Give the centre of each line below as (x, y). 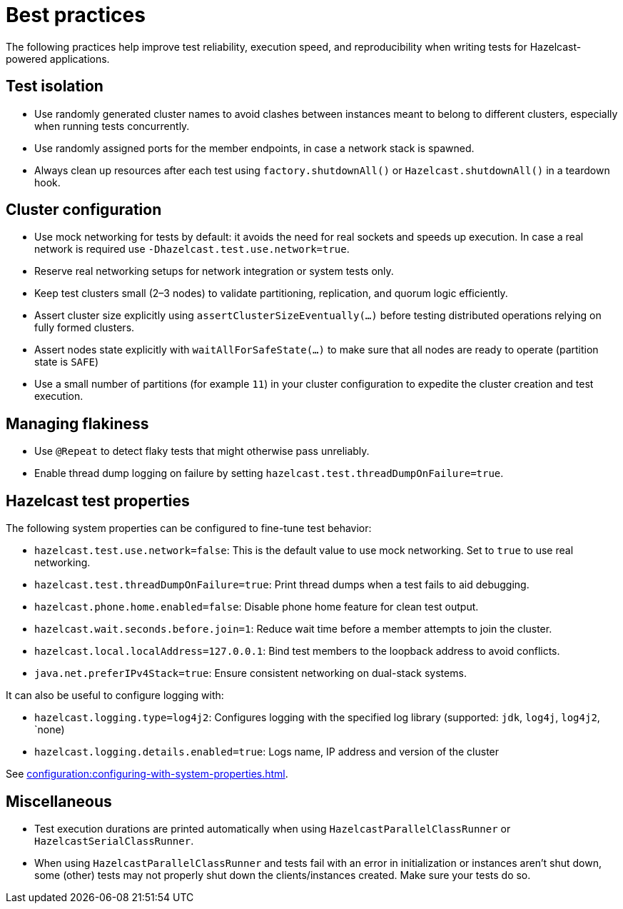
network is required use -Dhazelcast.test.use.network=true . (192, 249)
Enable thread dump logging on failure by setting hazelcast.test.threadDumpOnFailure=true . (269, 473)
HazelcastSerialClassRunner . (114, 840)
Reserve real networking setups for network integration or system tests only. (214, 271)
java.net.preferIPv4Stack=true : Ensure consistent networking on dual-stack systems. (250, 673)
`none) (50, 730)
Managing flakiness (77, 423)
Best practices (76, 15)
